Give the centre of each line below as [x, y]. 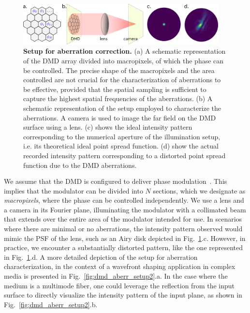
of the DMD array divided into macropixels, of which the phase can [124, 60]
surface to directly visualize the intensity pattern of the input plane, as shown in [123, 295]
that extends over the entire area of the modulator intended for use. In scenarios [123, 219]
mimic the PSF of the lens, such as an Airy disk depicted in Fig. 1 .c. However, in [125, 238]
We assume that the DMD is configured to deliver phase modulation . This [116, 181]
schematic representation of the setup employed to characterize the [122, 108]
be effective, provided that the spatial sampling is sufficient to [115, 89]
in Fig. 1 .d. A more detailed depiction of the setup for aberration [101, 257]
